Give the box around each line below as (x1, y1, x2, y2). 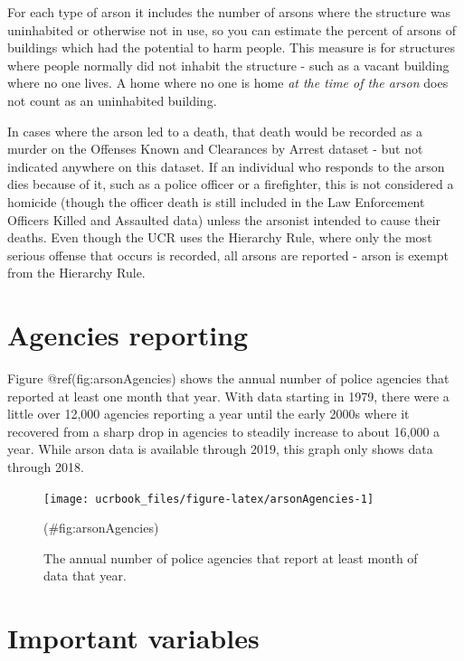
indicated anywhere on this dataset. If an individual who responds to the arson (7, 156, 445, 175)
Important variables (7, 619, 260, 656)
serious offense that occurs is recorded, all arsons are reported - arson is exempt (7, 245, 449, 264)
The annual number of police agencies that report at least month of (43, 548, 418, 567)
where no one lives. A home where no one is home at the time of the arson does (7, 73, 449, 92)
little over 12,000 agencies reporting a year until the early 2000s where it (7, 404, 410, 423)
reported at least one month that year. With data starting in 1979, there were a (7, 386, 450, 405)
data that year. (43, 566, 127, 585)
